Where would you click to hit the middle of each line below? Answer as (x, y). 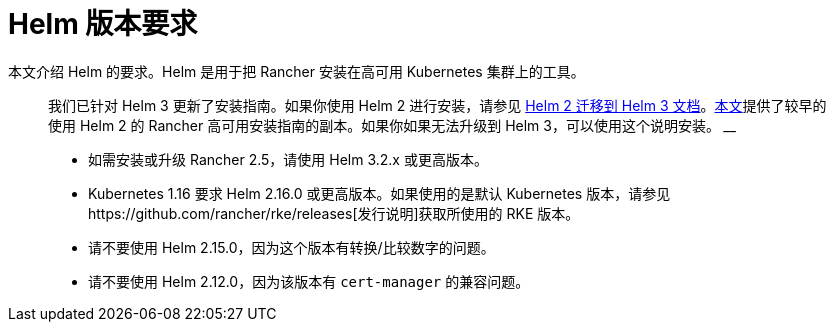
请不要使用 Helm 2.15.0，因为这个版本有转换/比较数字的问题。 (291, 247)
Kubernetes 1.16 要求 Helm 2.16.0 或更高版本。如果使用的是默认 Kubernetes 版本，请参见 (379, 193)
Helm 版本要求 (103, 24)
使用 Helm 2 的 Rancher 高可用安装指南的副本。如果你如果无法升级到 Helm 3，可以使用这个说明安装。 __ (392, 125)
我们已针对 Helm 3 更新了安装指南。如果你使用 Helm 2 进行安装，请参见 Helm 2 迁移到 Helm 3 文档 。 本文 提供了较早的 (437, 105)
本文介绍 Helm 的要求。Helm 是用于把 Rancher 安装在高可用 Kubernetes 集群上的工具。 (296, 71)
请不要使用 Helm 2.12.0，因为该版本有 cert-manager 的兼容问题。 (309, 281)
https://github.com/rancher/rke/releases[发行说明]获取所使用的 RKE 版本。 (334, 213)
